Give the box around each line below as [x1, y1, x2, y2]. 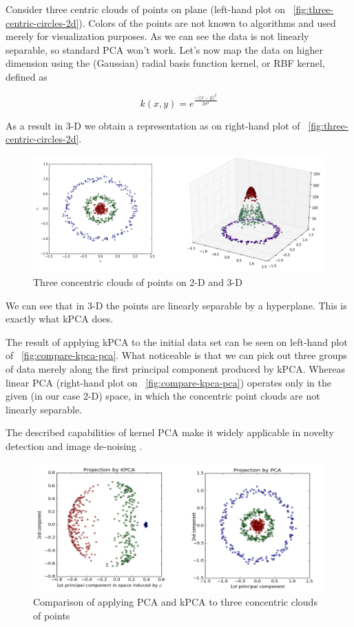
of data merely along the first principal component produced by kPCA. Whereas [6, 361, 345, 376]
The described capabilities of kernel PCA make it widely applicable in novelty [6, 425, 334, 440]
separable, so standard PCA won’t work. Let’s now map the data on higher [6, 42, 323, 56]
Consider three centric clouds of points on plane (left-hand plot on [6, 2, 285, 16]
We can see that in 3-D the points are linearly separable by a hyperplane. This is [6, 298, 347, 312]
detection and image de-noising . [6, 438, 143, 453]
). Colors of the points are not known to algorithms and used [79, 15, 336, 30]
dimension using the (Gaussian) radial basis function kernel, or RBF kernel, [6, 56, 325, 70]
